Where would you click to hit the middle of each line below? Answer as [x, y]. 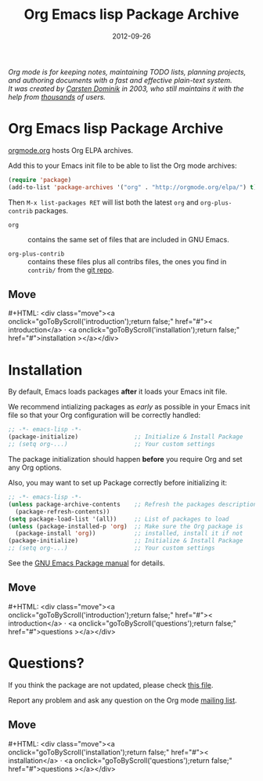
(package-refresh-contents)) [63, 511]
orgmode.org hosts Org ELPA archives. [71, 150]
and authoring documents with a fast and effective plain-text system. [120, 80]
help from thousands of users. [57, 96]
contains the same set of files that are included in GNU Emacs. [128, 239]
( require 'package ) [40, 180]
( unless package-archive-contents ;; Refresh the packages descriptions [134, 504]
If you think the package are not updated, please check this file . [111, 685]
